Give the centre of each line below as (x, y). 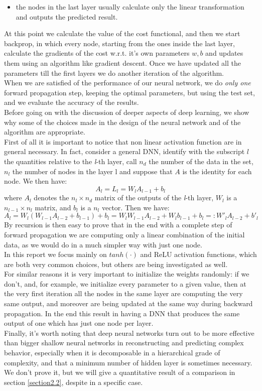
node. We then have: (36, 181)
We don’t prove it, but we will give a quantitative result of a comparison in (120, 372)
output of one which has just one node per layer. (79, 323)
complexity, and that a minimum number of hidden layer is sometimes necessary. (128, 362)
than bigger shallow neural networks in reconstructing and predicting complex (124, 343)
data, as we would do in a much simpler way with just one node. (103, 244)
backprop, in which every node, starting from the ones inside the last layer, (119, 43)
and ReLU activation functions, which (199, 254)
